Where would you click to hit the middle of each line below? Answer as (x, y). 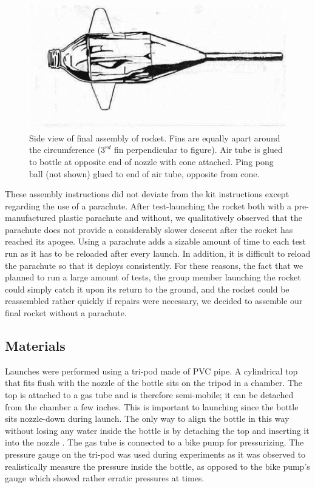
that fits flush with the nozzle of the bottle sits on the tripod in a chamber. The (154, 383)
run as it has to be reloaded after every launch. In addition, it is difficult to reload (158, 253)
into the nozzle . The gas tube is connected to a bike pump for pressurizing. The (154, 442)
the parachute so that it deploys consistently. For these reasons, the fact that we (154, 265)
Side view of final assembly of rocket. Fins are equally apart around (155, 137)
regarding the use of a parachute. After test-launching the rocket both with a (148, 205)
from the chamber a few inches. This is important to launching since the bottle (152, 406)
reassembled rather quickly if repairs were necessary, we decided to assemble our (154, 301)
